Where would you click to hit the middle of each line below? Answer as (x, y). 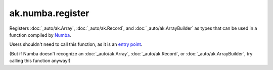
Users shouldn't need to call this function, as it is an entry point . (76, 44)
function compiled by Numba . (40, 35)
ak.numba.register (49, 13)
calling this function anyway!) (40, 61)
